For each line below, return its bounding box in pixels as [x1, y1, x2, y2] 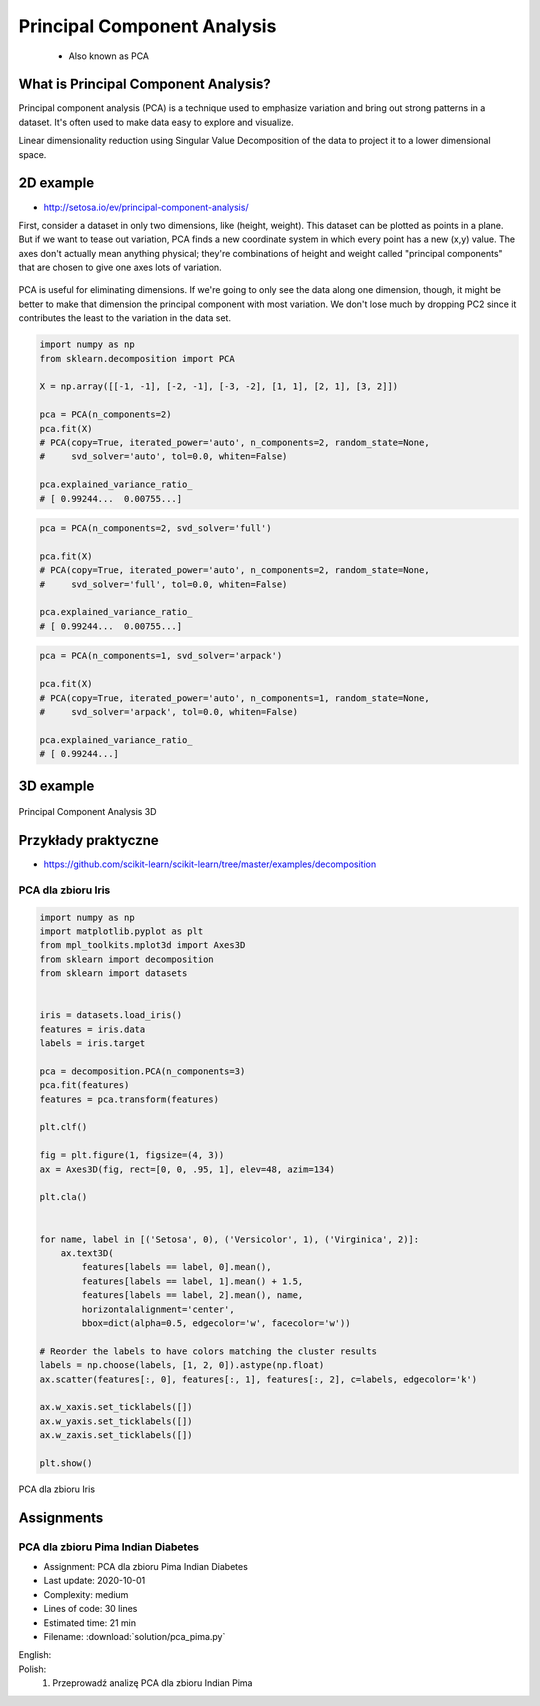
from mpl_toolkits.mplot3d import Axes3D [39, 940, 246, 951]
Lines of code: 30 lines [43, 1603, 138, 1615]
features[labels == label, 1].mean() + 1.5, [81, 1275, 304, 1287]
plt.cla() [39, 1191, 88, 1203]
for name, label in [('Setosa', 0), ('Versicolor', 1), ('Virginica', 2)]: [39, 1233, 420, 1245]
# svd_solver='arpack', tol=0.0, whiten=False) [39, 706, 299, 717]
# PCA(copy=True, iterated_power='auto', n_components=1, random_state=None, [39, 692, 430, 704]
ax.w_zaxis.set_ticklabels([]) [39, 1430, 194, 1441]
